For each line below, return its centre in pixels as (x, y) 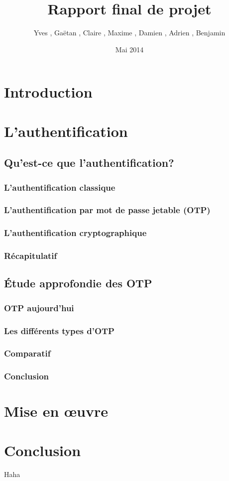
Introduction (48, 92)
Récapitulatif (31, 256)
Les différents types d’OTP (59, 330)
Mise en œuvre (56, 411)
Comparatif (27, 353)
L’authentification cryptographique (75, 233)
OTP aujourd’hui (39, 307)
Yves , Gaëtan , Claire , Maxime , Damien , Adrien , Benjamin (129, 33)
